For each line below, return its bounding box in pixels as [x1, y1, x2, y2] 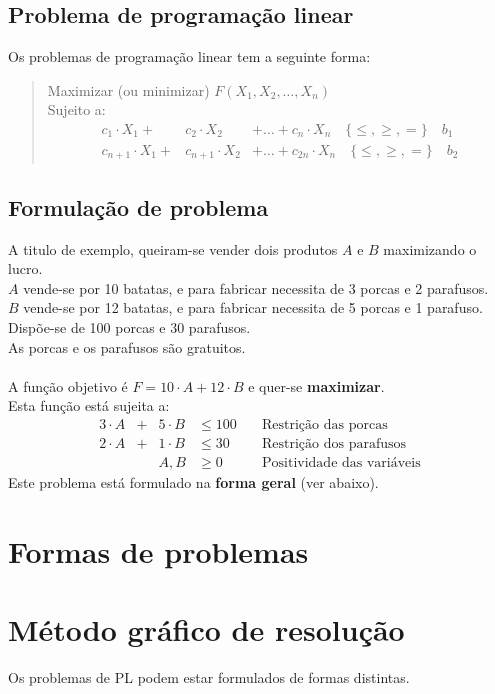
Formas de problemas [8, 530, 309, 571]
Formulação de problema [8, 191, 269, 222]
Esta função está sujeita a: [8, 395, 170, 416]
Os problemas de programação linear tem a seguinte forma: [8, 46, 371, 67]
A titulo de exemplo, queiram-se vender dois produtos [8, 238, 338, 259]
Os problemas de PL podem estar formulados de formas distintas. [8, 667, 410, 688]
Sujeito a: [47, 99, 106, 120]
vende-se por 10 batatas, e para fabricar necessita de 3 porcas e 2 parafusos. [23, 277, 489, 298]
